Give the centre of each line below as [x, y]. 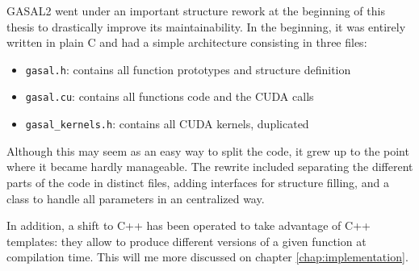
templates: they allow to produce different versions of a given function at [186, 241]
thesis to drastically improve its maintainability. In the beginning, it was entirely [206, 26]
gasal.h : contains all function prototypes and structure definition [188, 69]
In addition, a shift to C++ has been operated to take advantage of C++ [189, 225]
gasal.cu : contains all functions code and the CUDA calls [170, 96]
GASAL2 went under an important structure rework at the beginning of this [196, 10]
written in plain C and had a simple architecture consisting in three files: [187, 42]
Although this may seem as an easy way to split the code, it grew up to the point [208, 150]
